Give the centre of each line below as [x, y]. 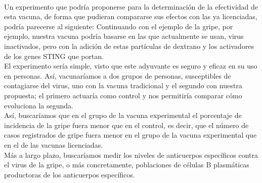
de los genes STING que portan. [54, 56]
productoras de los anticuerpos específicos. [70, 174]
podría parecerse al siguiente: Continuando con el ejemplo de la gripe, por [119, 26]
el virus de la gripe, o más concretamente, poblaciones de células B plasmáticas [127, 165]
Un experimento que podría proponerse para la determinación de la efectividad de [131, 6]
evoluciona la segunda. [39, 105]
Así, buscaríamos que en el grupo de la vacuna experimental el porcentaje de [123, 115]
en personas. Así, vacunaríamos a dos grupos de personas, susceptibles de [118, 75]
